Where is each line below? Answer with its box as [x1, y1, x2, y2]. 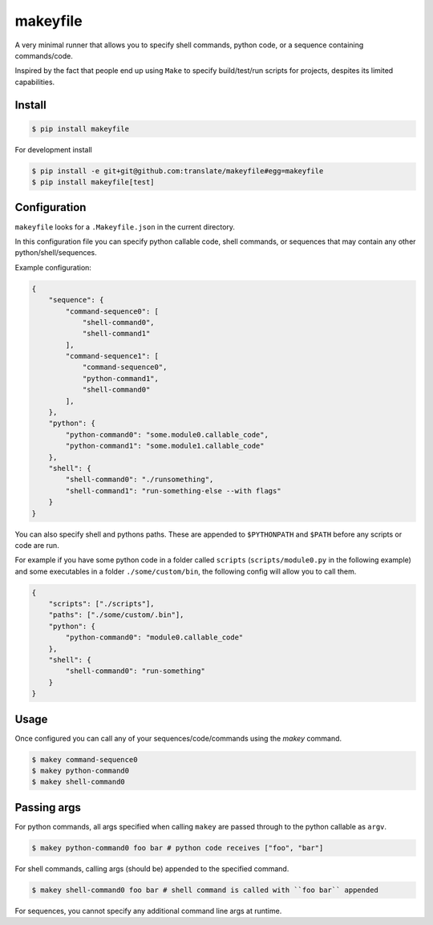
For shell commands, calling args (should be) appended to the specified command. [14, 863, 289, 874]
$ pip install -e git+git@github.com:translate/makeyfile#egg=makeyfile [31, 166, 324, 176]
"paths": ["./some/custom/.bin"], [48, 611, 184, 619]
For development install [14, 144, 92, 154]
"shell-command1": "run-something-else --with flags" [65, 486, 281, 495]
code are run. [14, 540, 59, 550]
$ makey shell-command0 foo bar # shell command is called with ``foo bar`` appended [31, 885, 378, 895]
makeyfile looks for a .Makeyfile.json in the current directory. [14, 221, 236, 232]
